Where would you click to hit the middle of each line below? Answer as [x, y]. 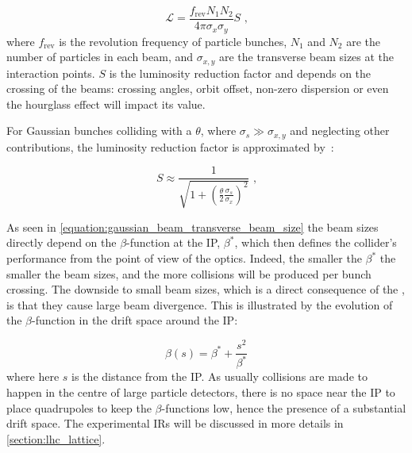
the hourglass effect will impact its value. [106, 104]
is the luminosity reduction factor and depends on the [240, 73]
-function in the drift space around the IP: [135, 320]
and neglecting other [340, 131]
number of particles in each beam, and [100, 57]
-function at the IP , [173, 242]
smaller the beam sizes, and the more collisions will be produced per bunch [189, 273]
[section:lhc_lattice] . [56, 438]
